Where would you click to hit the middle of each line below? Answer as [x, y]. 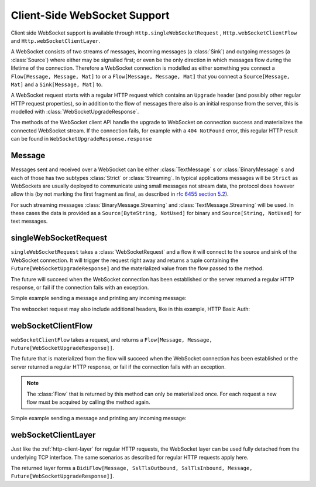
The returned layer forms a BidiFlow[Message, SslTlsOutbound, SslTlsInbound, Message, [132, 468]
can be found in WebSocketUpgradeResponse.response [81, 139]
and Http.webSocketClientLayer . [56, 40]
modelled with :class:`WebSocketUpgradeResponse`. [75, 112]
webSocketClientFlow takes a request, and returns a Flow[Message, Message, [112, 339]
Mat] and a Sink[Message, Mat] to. [57, 84]
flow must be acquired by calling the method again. [88, 402]
